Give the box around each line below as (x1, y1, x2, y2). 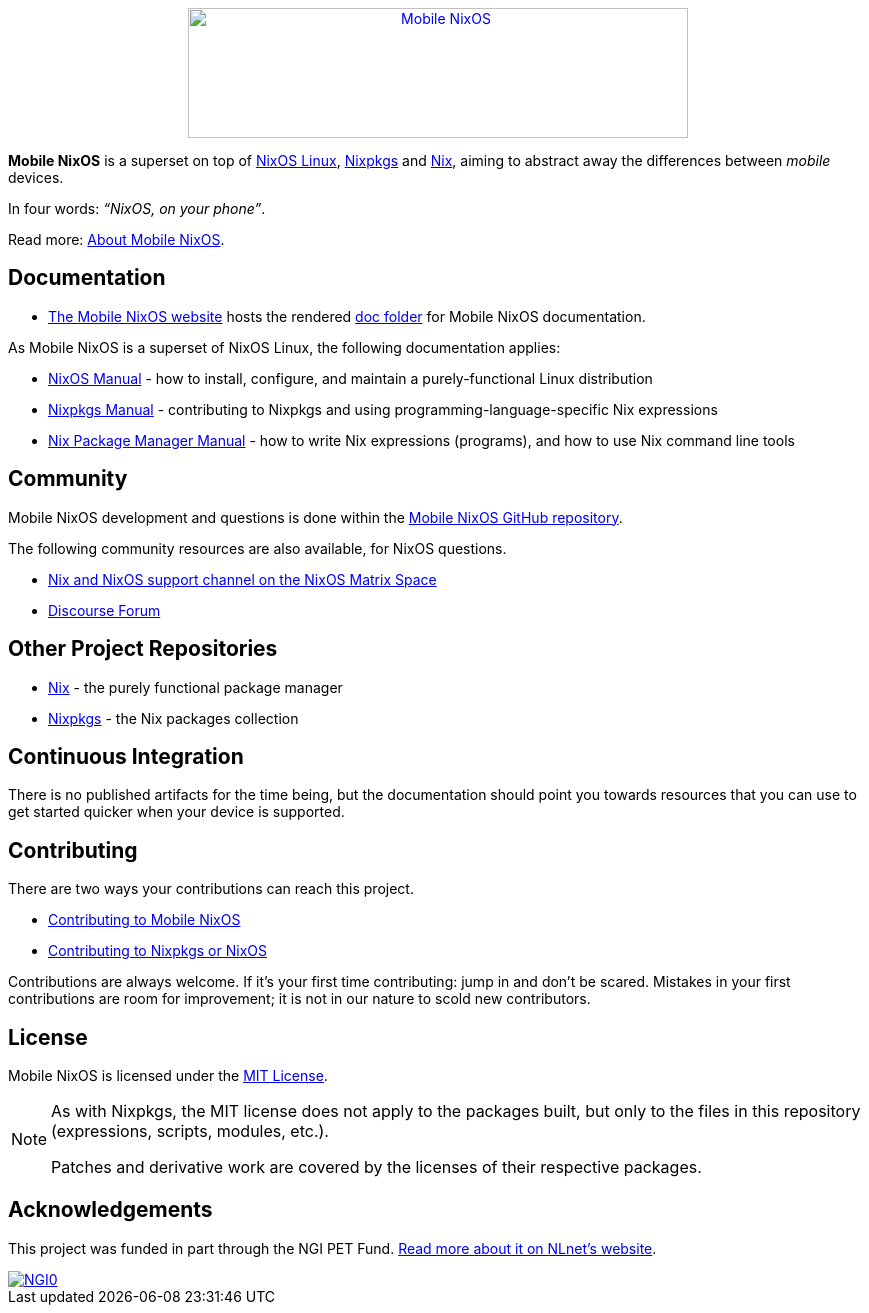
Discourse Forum (48, 601, 161, 619)
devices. (8, 169, 64, 186)
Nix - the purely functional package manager (48, 678, 343, 696)
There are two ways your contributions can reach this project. (8, 880, 414, 898)
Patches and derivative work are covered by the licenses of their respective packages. (51, 1157, 702, 1178)
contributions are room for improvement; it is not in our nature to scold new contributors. (8, 990, 591, 1008)
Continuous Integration (8, 743, 244, 769)
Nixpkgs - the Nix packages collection (48, 709, 299, 727)
